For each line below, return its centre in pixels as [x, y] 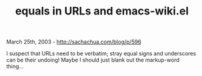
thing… [15, 66]
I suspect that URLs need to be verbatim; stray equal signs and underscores [101, 54]
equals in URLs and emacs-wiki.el [102, 11]
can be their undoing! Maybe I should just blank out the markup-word [93, 60]
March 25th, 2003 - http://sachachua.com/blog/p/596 [74, 42]
